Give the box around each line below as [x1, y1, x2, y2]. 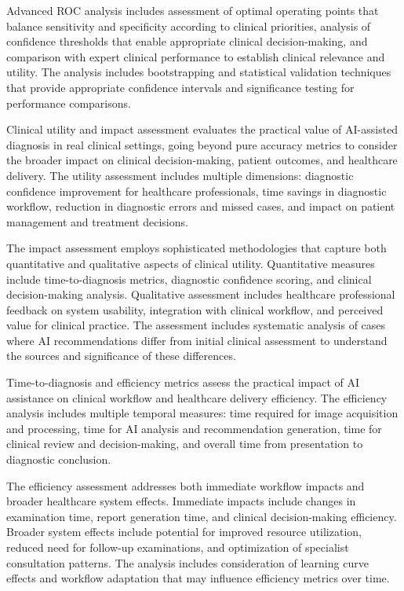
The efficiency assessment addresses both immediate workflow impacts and [6, 477, 365, 494]
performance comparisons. [6, 94, 131, 111]
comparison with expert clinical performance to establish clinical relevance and [6, 48, 385, 64]
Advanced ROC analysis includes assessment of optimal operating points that [6, 2, 379, 18]
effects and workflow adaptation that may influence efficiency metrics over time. [6, 570, 390, 586]
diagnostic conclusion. [6, 451, 111, 468]
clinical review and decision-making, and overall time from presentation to [6, 435, 363, 452]
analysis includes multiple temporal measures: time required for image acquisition [6, 405, 399, 421]
